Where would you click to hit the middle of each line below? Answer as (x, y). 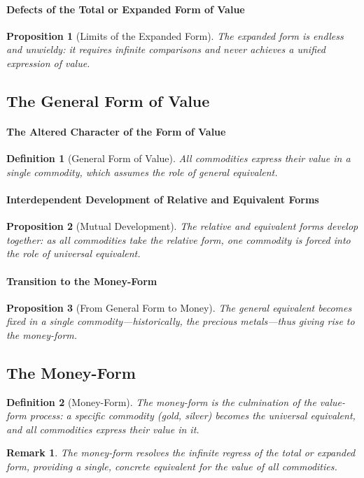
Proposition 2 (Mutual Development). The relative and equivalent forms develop (182, 226)
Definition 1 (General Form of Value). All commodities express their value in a (178, 158)
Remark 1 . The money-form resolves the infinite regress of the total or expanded (181, 452)
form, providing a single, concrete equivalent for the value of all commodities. (172, 466)
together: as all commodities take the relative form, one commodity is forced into (178, 239)
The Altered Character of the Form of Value (116, 131)
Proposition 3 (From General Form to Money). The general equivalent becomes (179, 307)
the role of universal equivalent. (73, 253)
